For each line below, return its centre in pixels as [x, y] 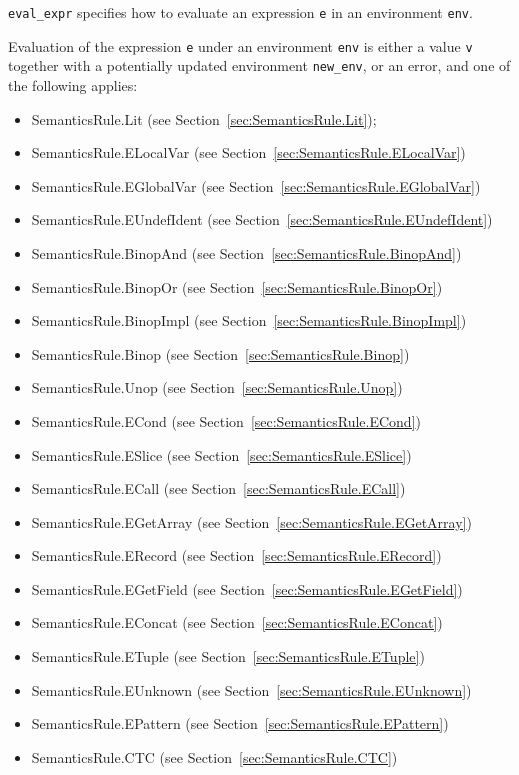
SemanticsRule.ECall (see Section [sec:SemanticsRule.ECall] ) [218, 488]
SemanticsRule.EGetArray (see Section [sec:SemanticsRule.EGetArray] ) [251, 521]
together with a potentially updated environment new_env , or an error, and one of [259, 65]
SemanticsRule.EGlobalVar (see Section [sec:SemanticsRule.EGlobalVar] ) [256, 185]
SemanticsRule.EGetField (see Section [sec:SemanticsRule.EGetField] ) [247, 588]
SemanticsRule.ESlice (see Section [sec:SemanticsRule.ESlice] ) [221, 454]
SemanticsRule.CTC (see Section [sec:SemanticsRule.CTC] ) [214, 756]
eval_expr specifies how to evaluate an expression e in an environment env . [240, 12]
